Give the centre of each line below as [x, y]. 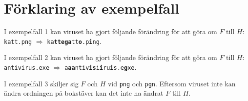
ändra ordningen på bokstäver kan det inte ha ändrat [84, 93]
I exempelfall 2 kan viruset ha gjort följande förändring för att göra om [111, 57]
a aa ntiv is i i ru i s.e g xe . [101, 67]
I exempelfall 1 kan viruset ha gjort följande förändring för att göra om [111, 31]
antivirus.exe [27, 68]
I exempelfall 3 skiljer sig [41, 83]
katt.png [18, 42]
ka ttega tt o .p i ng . [74, 41]
